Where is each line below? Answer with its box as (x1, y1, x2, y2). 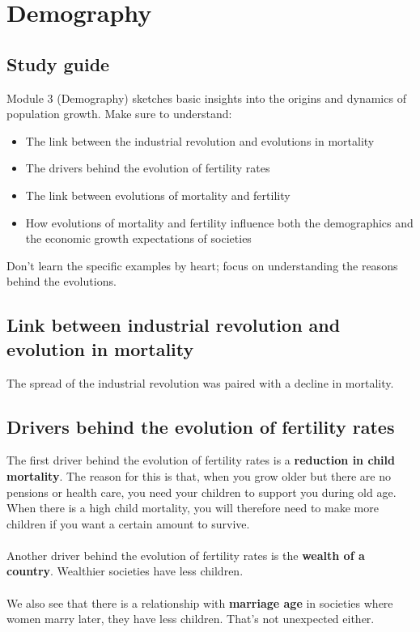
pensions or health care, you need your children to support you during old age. (6, 483, 397, 500)
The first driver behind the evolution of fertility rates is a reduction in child (6, 452, 395, 469)
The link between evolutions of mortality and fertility (25, 186, 291, 203)
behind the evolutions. (6, 273, 117, 290)
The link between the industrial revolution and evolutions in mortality (25, 132, 375, 149)
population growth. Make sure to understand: (6, 105, 232, 122)
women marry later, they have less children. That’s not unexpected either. (6, 610, 375, 627)
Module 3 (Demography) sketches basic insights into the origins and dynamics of (6, 89, 406, 106)
